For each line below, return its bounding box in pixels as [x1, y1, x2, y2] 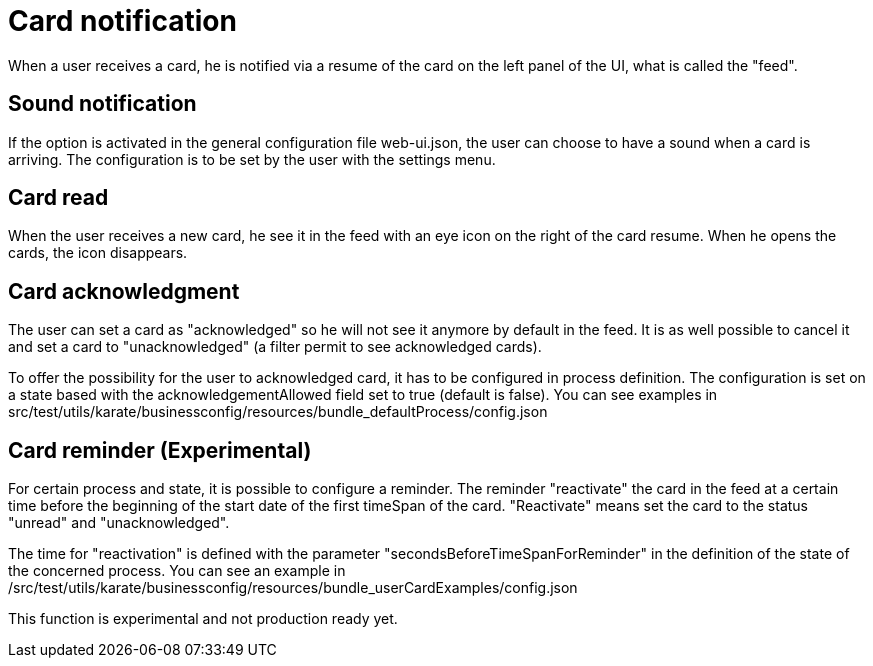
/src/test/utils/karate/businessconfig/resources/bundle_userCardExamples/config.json [8, 579, 578, 597]
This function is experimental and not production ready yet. [8, 610, 398, 628]
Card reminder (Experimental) [8, 437, 312, 463]
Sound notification [8, 91, 197, 117]
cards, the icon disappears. [8, 244, 188, 262]
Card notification [8, 4, 237, 38]
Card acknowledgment [8, 278, 240, 304]
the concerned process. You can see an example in [8, 562, 346, 580]
